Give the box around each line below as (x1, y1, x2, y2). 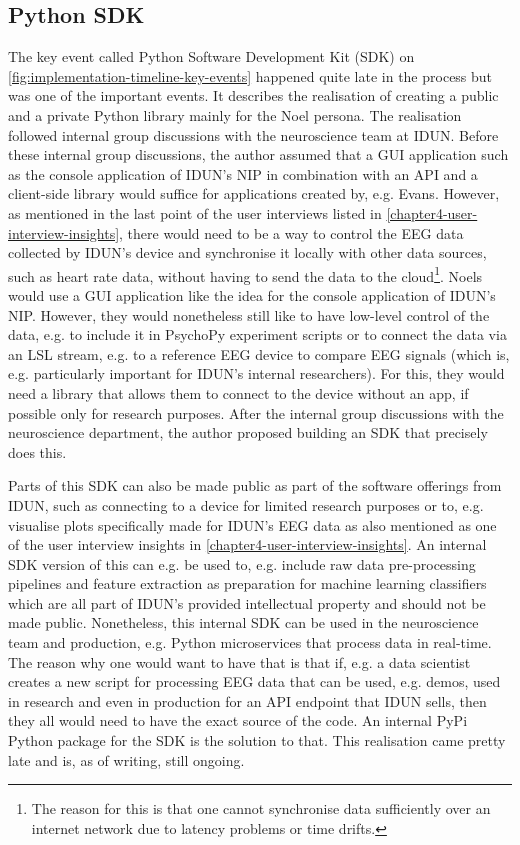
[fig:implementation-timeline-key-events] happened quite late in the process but (8, 65, 493, 86)
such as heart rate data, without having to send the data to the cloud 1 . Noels (8, 262, 483, 286)
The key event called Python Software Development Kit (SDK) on (8, 46, 415, 67)
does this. (8, 441, 67, 462)
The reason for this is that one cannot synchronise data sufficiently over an (31, 798, 491, 819)
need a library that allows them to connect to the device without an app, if (8, 382, 469, 403)
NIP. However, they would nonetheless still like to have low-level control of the (8, 304, 490, 325)
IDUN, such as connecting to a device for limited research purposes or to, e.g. (8, 494, 484, 515)
